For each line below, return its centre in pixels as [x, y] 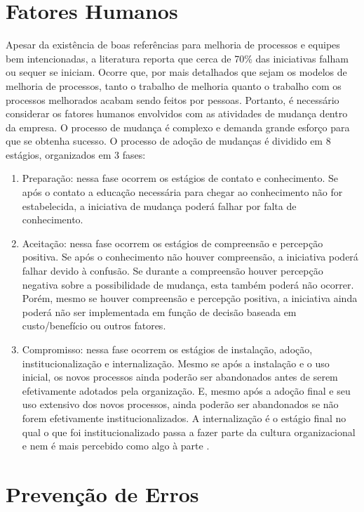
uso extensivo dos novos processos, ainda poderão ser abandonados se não [180, 404]
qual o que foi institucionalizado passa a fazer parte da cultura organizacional [189, 432]
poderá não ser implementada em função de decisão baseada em [159, 311]
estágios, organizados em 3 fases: [76, 154]
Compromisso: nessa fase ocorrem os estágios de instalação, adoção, [167, 349]
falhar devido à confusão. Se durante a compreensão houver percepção [173, 271]
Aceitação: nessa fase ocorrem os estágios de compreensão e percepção [173, 243]
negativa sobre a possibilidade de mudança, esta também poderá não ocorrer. [188, 284]
